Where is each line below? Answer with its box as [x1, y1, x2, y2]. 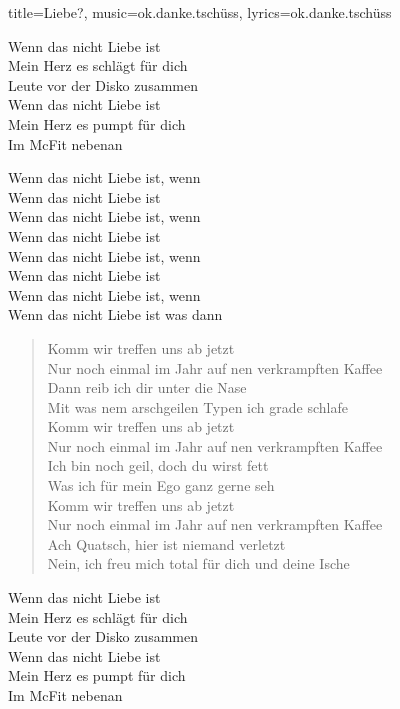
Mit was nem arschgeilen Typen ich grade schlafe [47, 396, 348, 417]
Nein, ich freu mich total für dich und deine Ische [47, 553, 350, 574]
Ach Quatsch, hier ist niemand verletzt [47, 533, 286, 554]
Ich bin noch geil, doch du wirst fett [47, 455, 269, 476]
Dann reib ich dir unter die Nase [47, 377, 247, 398]
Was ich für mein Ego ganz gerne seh [47, 475, 275, 496]
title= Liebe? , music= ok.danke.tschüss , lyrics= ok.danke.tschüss [8, 2, 392, 22]
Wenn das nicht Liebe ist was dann [8, 304, 223, 325]
